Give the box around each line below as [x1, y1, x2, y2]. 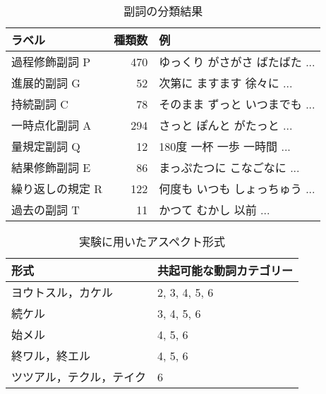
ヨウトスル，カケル [11, 284, 114, 300]
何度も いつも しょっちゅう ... [159, 180, 315, 197]
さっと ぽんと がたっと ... [159, 117, 293, 133]
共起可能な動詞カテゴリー [157, 262, 294, 278]
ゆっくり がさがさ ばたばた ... [159, 54, 315, 70]
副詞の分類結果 [123, 3, 203, 19]
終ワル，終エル [11, 347, 91, 364]
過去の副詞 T [11, 202, 80, 218]
